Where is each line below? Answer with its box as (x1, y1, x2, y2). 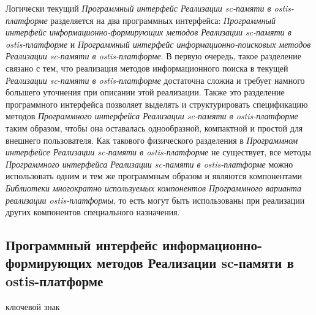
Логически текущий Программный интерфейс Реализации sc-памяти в (6, 2, 271, 14)
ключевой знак (6, 300, 60, 313)
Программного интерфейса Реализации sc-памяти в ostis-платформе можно (6, 157, 293, 170)
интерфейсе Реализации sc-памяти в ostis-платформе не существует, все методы (6, 146, 311, 158)
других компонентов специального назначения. (6, 206, 180, 218)
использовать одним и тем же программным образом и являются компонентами (6, 169, 303, 182)
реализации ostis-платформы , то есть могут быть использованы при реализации (6, 193, 305, 206)
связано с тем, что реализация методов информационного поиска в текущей (6, 61, 288, 74)
